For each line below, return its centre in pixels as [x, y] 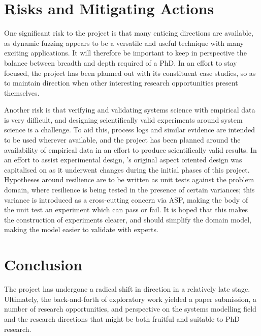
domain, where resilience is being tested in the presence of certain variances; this [129, 190]
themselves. [22, 92]
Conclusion [43, 264]
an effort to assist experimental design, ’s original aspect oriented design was [123, 160]
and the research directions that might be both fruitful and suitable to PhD [122, 318]
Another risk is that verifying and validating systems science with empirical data [130, 110]
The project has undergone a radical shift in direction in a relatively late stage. [127, 289]
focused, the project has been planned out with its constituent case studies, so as [130, 73]
